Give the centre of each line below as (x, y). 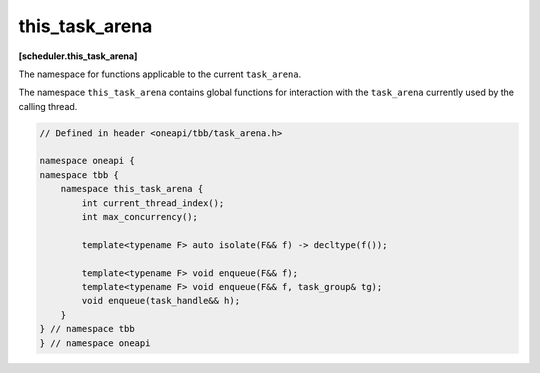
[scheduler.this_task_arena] (78, 56)
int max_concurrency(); (140, 217)
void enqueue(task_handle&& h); (160, 301)
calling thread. (48, 106)
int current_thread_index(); (153, 203)
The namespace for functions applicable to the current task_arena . (160, 74)
